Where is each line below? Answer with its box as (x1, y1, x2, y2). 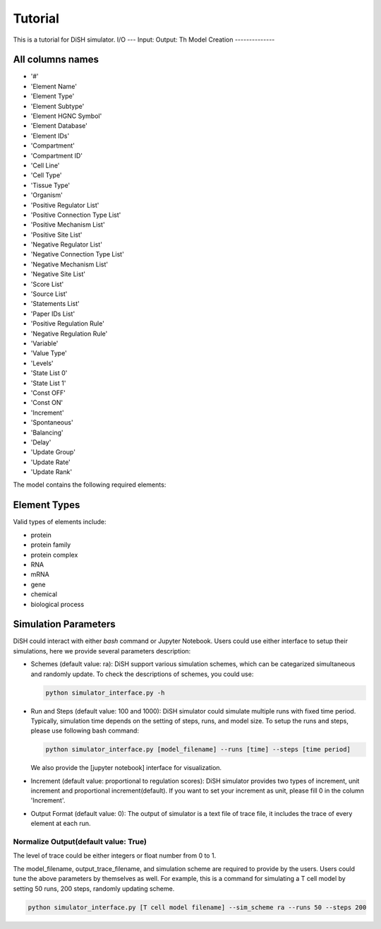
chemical (30, 590, 58, 598)
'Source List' (30, 290, 68, 298)
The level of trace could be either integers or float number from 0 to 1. (13, 851, 217, 860)
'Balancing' (30, 428, 64, 437)
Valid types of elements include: (13, 518, 107, 526)
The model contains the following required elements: (13, 480, 167, 489)
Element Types (13, 499, 80, 511)
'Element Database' (30, 122, 87, 130)
